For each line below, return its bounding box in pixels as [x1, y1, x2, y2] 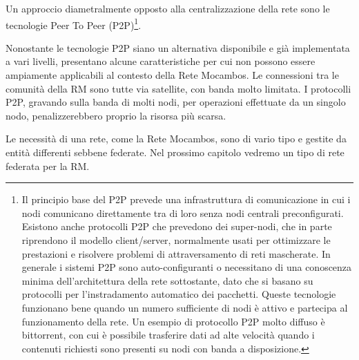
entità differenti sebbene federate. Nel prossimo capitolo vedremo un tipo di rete [6, 145, 345, 159]
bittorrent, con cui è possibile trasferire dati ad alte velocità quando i [21, 328, 315, 342]
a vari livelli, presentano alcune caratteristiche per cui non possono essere [6, 54, 316, 68]
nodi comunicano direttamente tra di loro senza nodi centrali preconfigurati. [21, 205, 344, 220]
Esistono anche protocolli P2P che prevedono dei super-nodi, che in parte [21, 219, 332, 234]
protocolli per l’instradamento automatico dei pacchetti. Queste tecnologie [21, 287, 336, 301]
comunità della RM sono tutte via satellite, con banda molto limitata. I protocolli [6, 81, 351, 95]
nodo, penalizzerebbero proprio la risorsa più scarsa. [6, 108, 226, 122]
